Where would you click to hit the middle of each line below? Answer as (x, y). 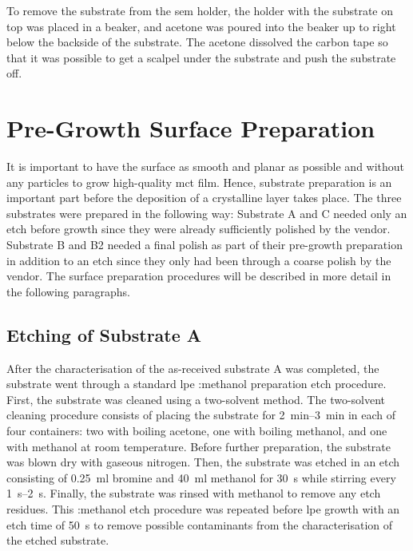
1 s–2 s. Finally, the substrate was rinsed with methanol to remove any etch (194, 493)
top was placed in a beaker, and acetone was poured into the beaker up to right (201, 26)
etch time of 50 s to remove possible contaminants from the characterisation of (200, 524)
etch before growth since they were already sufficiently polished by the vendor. (199, 229)
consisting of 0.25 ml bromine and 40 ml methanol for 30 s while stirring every (201, 477)
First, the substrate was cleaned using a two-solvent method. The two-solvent (196, 399)
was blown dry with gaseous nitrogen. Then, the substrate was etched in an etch (203, 462)
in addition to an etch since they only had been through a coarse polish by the (199, 260)
